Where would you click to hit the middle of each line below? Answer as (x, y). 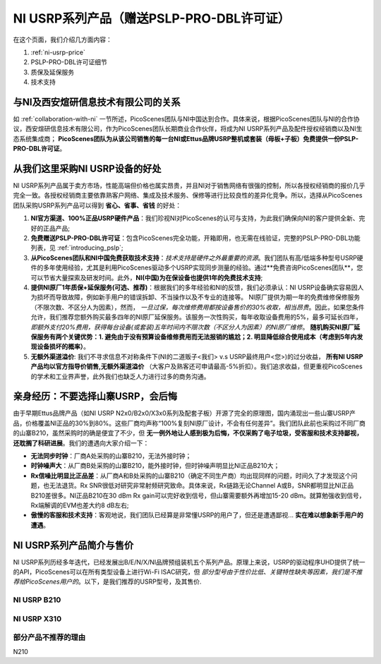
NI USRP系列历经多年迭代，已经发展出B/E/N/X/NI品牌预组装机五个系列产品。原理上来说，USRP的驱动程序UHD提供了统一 (189, 562)
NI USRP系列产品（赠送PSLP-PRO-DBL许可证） (152, 18)
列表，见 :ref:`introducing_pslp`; (77, 248)
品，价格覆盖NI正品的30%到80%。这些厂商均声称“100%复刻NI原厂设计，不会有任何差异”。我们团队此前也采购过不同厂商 (189, 423)
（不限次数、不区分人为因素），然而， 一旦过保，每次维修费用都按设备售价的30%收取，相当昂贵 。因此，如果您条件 (198, 307)
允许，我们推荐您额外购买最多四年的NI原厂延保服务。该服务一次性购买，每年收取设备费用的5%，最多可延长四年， (196, 317)
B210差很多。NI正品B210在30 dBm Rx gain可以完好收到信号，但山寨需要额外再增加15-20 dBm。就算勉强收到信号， (198, 495)
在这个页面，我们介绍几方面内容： (62, 40)
